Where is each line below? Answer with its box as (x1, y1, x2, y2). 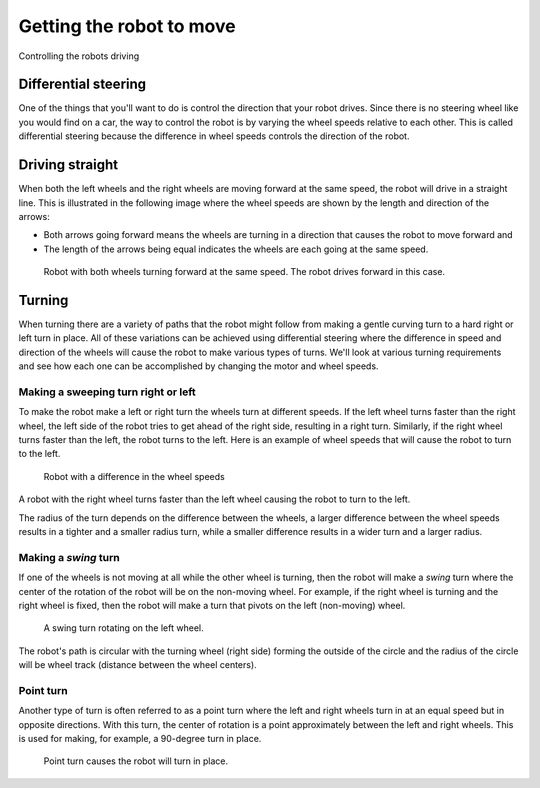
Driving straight (18, 156, 119, 174)
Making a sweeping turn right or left (18, 385, 197, 399)
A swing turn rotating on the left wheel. (43, 622, 204, 634)
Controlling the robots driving (18, 50, 140, 62)
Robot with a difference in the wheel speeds (43, 470, 225, 482)
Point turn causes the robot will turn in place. (43, 755, 229, 767)
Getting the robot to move (18, 15, 236, 37)
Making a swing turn (18, 550, 120, 564)
